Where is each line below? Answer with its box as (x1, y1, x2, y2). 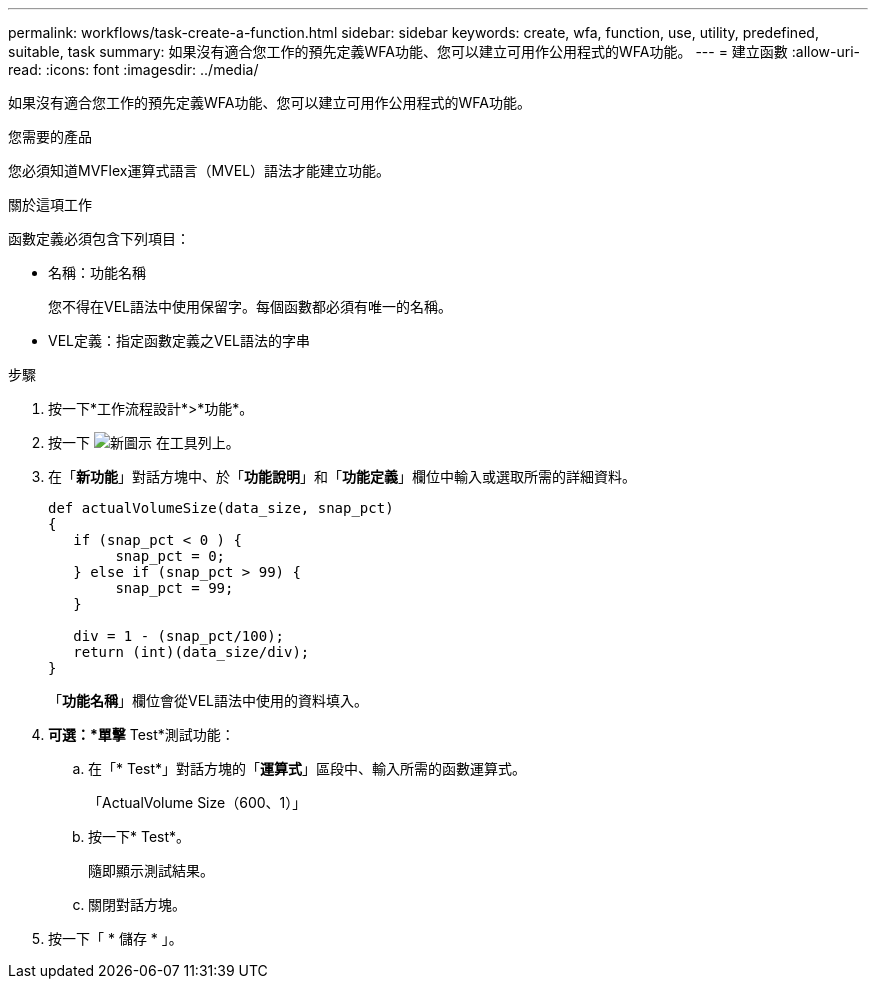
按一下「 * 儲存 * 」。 (48, 930, 183, 947)
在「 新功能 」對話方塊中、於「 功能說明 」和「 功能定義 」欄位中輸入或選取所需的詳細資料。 (48, 468, 636, 485)
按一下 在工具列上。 (48, 434, 240, 451)
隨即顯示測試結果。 (88, 862, 214, 879)
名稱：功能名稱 (48, 264, 146, 281)
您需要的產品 (8, 128, 92, 145)
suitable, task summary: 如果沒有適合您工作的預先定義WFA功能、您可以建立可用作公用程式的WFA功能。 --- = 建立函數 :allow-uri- (8, 43, 861, 60)
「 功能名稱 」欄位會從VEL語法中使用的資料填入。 (48, 692, 368, 709)
